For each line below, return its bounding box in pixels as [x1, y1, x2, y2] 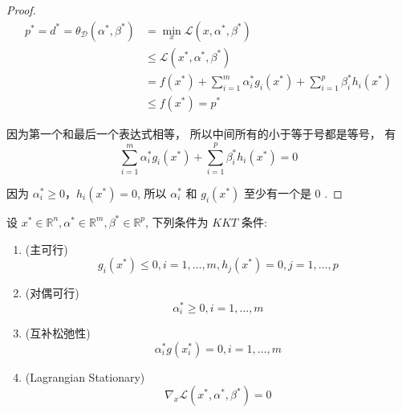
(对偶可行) [25, 284, 79, 301]
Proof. [6, 2, 36, 18]
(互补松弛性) [25, 325, 91, 341]
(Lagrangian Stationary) [25, 368, 145, 385]
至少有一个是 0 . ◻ [243, 184, 343, 201]
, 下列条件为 [145, 213, 209, 230]
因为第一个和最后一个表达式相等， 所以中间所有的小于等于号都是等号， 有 [6, 125, 396, 142]
